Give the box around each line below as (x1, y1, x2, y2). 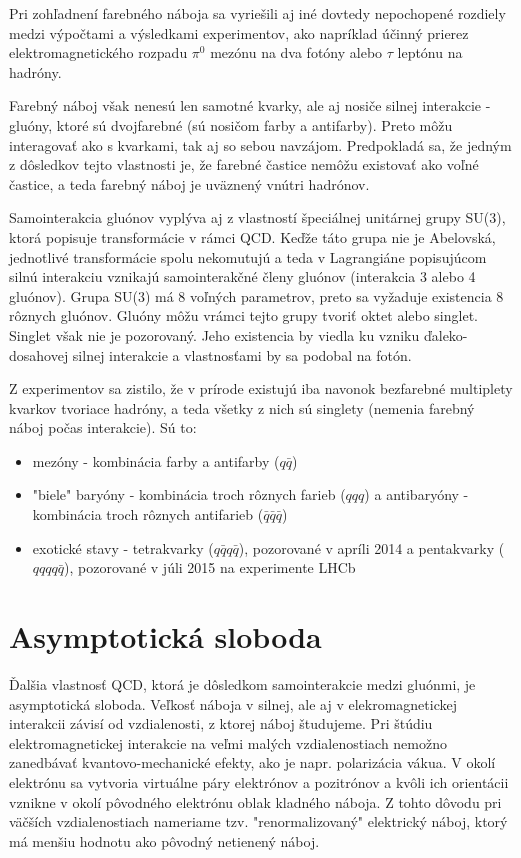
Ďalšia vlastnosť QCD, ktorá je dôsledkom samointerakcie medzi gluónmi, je (9, 673, 476, 694)
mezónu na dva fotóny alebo (210, 42, 383, 63)
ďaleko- (423, 324, 468, 345)
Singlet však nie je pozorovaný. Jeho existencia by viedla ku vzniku (9, 324, 420, 345)
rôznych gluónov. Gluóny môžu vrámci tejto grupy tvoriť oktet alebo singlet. (9, 305, 478, 326)
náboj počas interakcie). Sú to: (9, 417, 197, 438)
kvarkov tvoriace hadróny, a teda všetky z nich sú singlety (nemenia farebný (9, 397, 475, 418)
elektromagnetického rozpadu (9, 42, 188, 63)
